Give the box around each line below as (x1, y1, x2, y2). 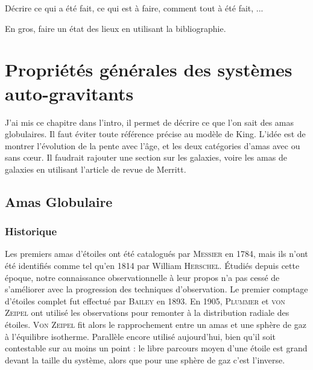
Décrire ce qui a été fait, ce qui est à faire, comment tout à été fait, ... (5, 2, 264, 14)
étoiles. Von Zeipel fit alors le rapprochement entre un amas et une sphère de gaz (5, 318, 306, 331)
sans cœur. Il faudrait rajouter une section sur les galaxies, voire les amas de (5, 151, 287, 164)
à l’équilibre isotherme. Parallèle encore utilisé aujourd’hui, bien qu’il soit (5, 330, 276, 342)
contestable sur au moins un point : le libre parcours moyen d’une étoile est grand (5, 342, 308, 354)
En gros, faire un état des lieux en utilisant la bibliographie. (5, 22, 226, 34)
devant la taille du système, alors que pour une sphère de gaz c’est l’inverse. (5, 353, 285, 366)
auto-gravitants (5, 81, 134, 105)
